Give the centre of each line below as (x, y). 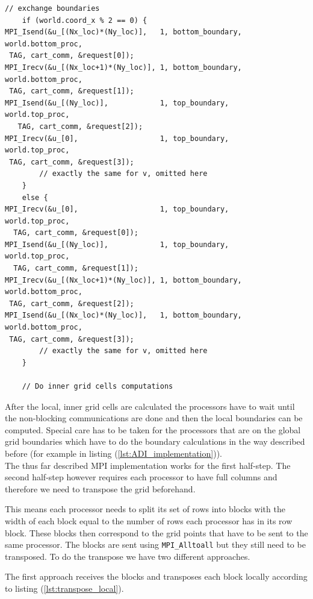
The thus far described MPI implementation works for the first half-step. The (148, 465)
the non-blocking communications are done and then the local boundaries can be (154, 418)
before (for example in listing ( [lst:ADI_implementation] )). (113, 453)
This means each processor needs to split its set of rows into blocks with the (145, 509)
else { (35, 197)
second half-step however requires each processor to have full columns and (141, 477)
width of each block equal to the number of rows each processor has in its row (149, 520)
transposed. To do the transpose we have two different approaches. (128, 556)
